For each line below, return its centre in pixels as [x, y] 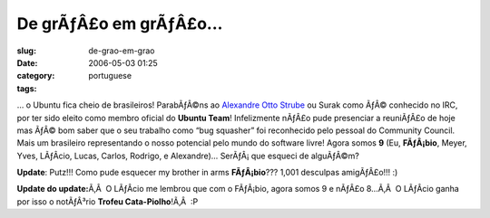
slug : [26, 51]
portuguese [110, 76]
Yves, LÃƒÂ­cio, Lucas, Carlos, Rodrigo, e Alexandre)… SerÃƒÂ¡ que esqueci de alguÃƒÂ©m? [188, 156]
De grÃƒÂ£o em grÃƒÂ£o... [120, 24]
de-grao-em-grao [122, 51]
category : [36, 76]
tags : [27, 88]
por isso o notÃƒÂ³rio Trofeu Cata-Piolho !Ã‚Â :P [108, 201]
